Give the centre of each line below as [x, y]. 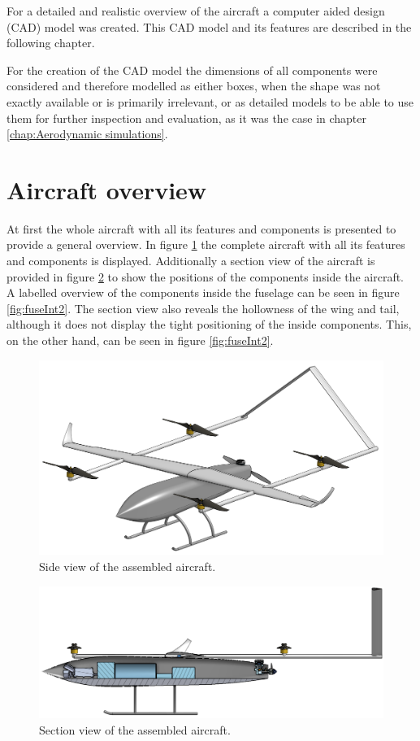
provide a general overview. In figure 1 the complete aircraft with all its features [206, 244]
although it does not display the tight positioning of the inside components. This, [209, 324]
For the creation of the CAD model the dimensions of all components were [192, 70]
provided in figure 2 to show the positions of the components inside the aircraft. [206, 276]
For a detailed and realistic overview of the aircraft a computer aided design [196, 11]
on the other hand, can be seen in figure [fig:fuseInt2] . [140, 340]
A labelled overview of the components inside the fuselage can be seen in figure [203, 292]
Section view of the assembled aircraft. [135, 729]
